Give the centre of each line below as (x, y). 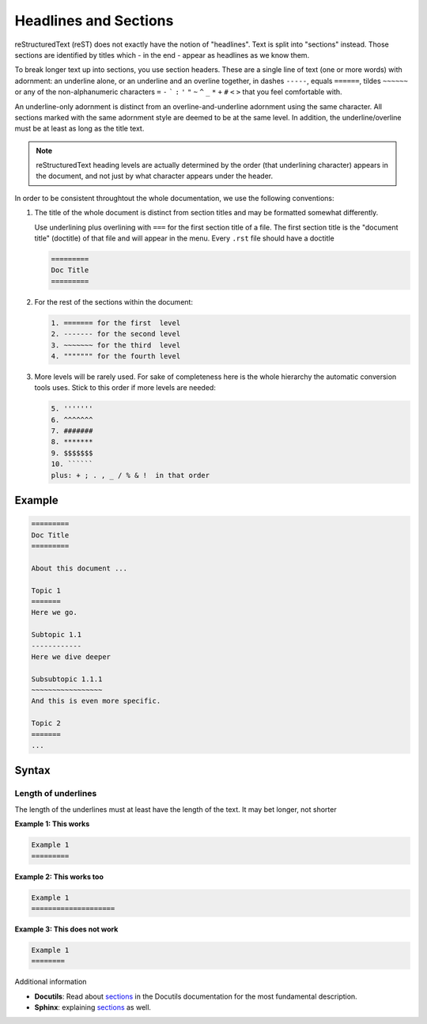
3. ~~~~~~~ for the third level (116, 345)
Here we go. (55, 613)
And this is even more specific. (96, 701)
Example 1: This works (52, 824)
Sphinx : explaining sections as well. (93, 1007)
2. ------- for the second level (116, 334)
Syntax (32, 770)
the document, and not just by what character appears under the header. (154, 176)
